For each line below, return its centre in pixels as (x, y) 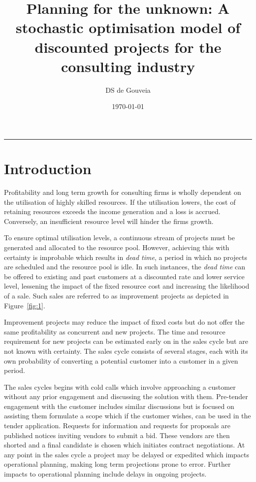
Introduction (48, 168)
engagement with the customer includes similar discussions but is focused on (119, 406)
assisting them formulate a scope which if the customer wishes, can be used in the (128, 416)
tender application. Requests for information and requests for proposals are (117, 426)
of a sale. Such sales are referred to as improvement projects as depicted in (116, 295)
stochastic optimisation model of (128, 27)
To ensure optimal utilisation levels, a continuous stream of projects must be (119, 238)
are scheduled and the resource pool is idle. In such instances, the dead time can (125, 267)
